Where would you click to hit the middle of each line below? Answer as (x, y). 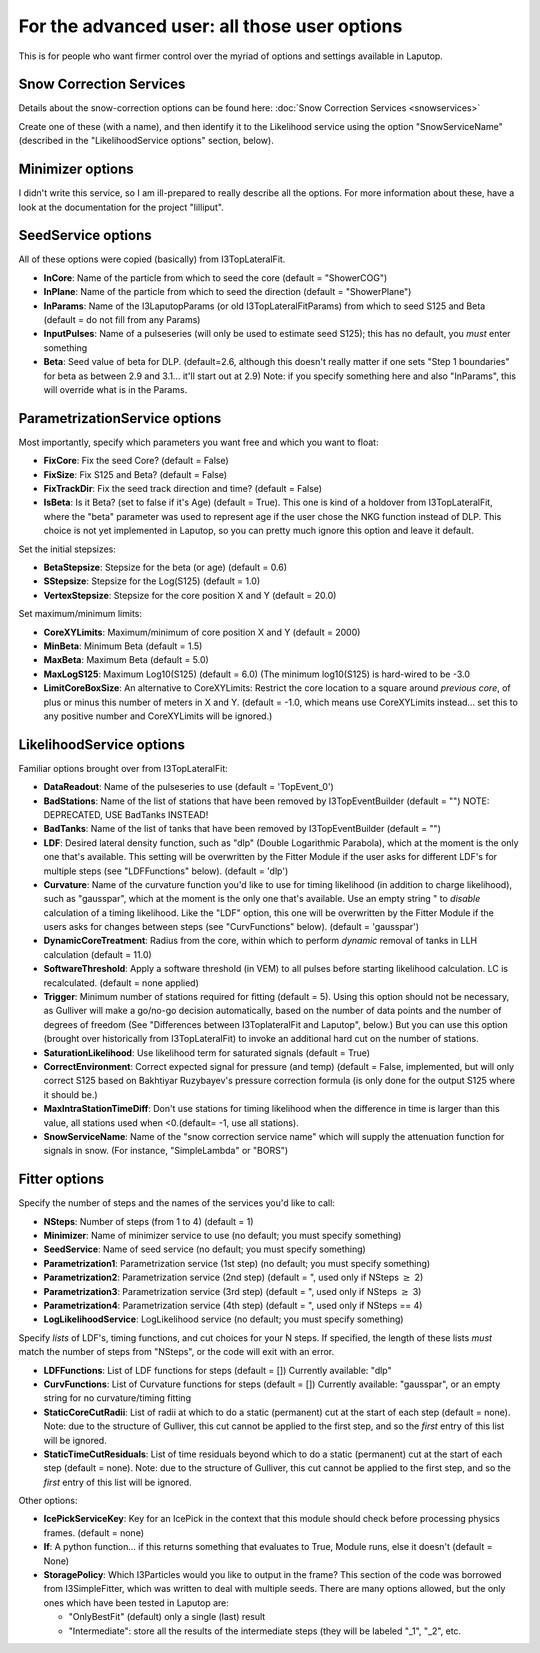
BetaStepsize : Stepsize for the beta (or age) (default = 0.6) (165, 567)
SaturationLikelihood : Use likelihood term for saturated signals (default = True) (206, 1052)
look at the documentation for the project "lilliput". (121, 207)
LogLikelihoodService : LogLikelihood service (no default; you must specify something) (223, 1319)
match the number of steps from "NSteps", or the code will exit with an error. (176, 1352)
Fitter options (61, 1179)
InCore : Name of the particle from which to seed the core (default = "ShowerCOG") (215, 277)
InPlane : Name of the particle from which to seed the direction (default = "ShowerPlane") (227, 292)
